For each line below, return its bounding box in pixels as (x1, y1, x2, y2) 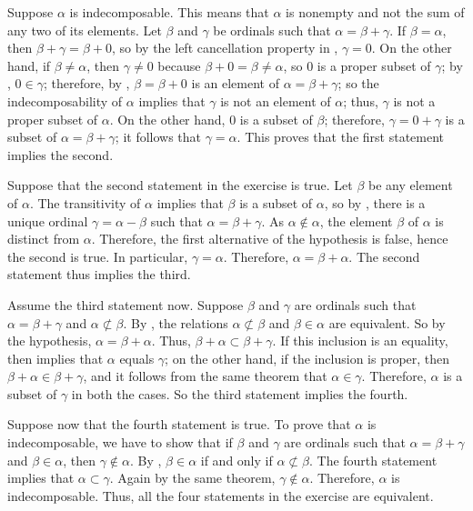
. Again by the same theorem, (109, 468, 276, 487)
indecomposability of (7, 91, 123, 110)
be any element (368, 175, 453, 195)
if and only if (200, 450, 273, 469)
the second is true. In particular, (7, 246, 188, 266)
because (157, 55, 201, 75)
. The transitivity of (29, 193, 141, 212)
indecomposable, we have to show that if (7, 433, 233, 452)
